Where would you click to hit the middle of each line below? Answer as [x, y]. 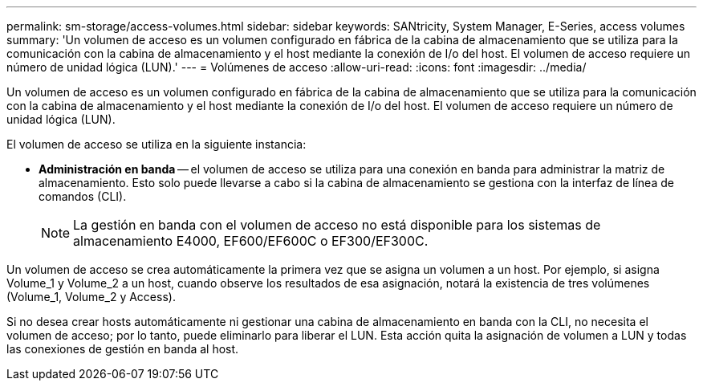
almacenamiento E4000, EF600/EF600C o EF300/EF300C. [251, 241]
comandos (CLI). [83, 196]
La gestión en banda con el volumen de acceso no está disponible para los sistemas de [337, 225]
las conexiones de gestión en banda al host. [123, 349]
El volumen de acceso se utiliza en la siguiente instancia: [156, 144]
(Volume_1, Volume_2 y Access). [91, 297]
